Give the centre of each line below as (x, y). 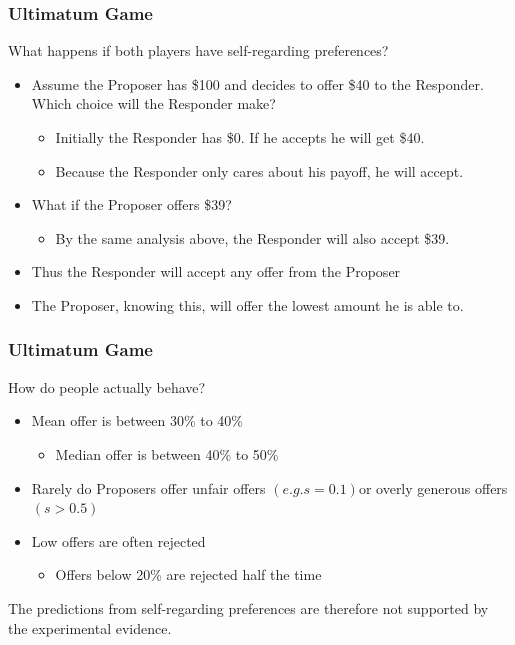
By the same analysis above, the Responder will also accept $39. (252, 237)
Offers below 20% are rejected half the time (188, 574)
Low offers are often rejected (118, 540)
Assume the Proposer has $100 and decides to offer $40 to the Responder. (257, 83)
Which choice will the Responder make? (153, 103)
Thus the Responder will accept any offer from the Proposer (216, 271)
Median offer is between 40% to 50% (167, 453)
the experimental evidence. (90, 627)
